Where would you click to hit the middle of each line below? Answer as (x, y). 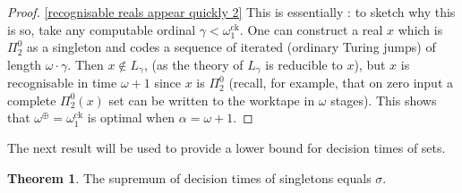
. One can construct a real (311, 29)
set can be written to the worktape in (212, 100)
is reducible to (304, 64)
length (25, 64)
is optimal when (131, 117)
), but (370, 64)
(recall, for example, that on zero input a (341, 83)
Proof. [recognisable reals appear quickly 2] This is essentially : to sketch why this (231, 12)
